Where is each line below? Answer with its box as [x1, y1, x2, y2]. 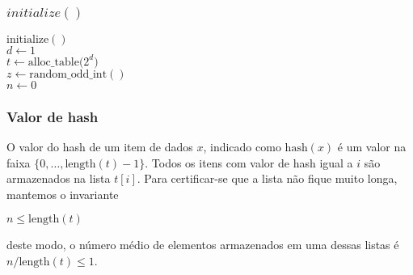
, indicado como [203, 138, 281, 155]
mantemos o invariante [6, 185, 119, 202]
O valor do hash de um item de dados [6, 138, 193, 155]
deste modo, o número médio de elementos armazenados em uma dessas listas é [6, 236, 399, 253]
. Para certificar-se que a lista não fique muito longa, [137, 170, 398, 187]
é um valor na [337, 138, 407, 155]
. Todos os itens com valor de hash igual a [145, 154, 353, 171]
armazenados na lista [6, 170, 111, 187]
